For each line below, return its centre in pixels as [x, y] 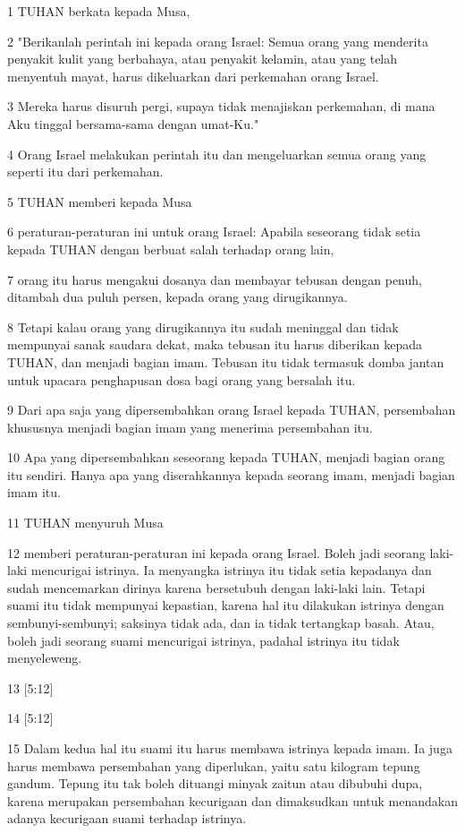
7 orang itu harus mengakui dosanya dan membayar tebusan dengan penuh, [215, 279]
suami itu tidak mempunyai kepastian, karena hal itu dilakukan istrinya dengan [226, 605]
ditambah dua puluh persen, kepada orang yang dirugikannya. [178, 297]
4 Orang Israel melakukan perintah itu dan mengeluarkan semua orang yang [217, 154]
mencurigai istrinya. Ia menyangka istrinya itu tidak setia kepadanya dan [231, 570]
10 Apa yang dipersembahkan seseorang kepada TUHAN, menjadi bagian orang [226, 457]
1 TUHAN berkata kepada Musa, [99, 11]
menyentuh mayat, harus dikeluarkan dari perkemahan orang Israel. [193, 76]
